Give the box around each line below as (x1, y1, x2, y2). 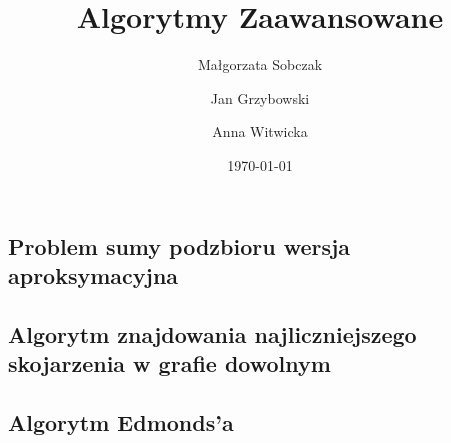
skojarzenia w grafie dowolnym (8, 348, 331, 379)
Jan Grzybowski (210, 87, 310, 108)
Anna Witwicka (212, 121, 308, 142)
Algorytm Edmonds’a (8, 406, 234, 437)
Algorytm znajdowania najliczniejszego (8, 318, 417, 349)
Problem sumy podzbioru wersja (8, 230, 351, 261)
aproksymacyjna (8, 259, 179, 290)
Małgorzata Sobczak (197, 54, 323, 75)
